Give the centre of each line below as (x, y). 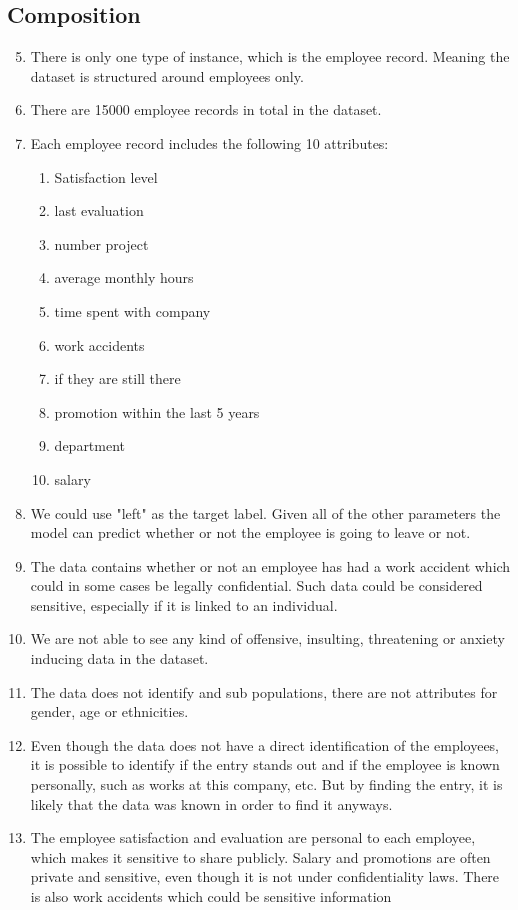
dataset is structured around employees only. (167, 75)
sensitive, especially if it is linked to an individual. (184, 604)
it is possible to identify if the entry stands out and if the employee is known (265, 764)
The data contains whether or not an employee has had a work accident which (270, 565)
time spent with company (132, 310)
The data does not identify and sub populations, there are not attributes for (264, 691)
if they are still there (117, 378)
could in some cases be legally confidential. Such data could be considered (256, 585)
